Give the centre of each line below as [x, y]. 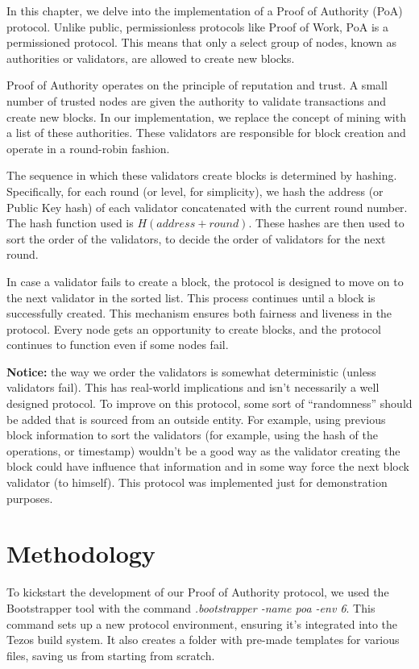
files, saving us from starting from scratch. [111, 655]
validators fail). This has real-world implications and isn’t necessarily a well [193, 387]
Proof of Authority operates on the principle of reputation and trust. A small [197, 85]
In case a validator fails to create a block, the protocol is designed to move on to [205, 281]
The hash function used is [70, 223]
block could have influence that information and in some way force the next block [208, 466]
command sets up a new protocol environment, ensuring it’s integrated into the [202, 623]
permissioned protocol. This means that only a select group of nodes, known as [202, 42]
